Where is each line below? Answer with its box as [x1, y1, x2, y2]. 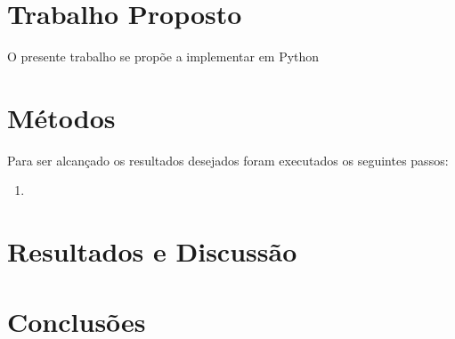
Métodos [7, 99, 116, 135]
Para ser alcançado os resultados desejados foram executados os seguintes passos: [7, 150, 449, 169]
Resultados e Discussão [7, 233, 297, 270]
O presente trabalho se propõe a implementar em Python [7, 47, 320, 66]
